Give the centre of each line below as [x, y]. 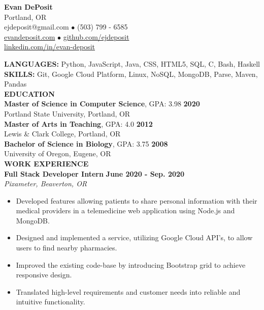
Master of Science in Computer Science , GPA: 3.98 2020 [102, 104]
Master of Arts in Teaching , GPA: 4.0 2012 [78, 123]
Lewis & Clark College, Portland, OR [62, 134]
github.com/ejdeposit [96, 36]
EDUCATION [29, 93]
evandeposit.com [30, 36]
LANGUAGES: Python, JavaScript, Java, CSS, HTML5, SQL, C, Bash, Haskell [132, 63]
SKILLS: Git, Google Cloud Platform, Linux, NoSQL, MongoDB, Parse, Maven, [131, 74]
